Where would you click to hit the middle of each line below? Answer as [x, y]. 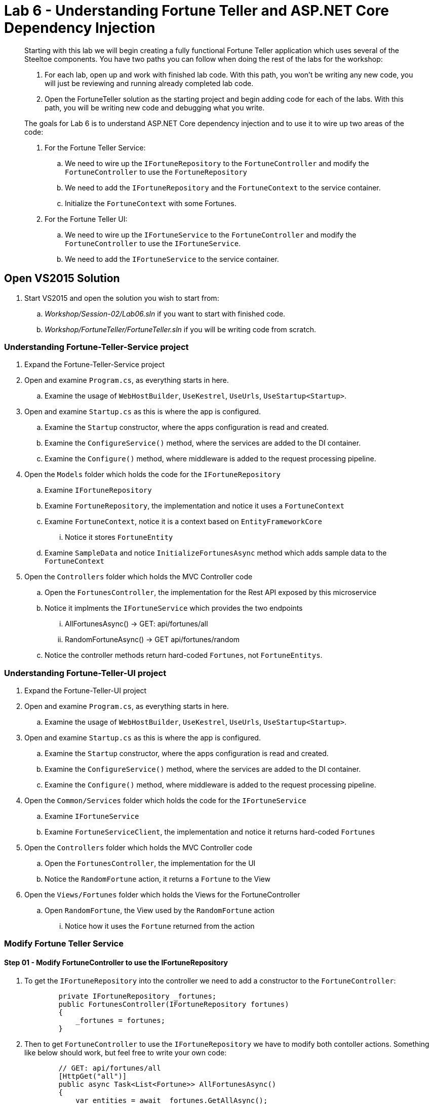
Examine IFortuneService [92, 816]
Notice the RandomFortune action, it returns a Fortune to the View [158, 879]
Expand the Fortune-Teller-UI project [86, 691]
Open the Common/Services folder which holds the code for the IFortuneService [165, 801]
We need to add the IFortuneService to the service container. [172, 259]
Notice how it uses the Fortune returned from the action [160, 926]
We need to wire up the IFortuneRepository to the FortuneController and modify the [217, 163]
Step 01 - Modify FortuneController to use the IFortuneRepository [116, 963]
